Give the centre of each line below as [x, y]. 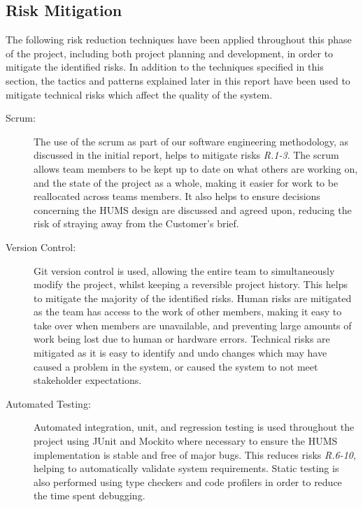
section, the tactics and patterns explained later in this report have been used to [178, 80]
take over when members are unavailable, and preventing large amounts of [193, 325]
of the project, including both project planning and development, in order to [170, 53]
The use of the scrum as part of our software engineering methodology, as [191, 141]
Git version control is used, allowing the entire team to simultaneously [184, 270]
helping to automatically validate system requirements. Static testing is [186, 468]
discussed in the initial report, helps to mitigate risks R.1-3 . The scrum [186, 155]
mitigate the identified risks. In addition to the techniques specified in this [165, 67]
